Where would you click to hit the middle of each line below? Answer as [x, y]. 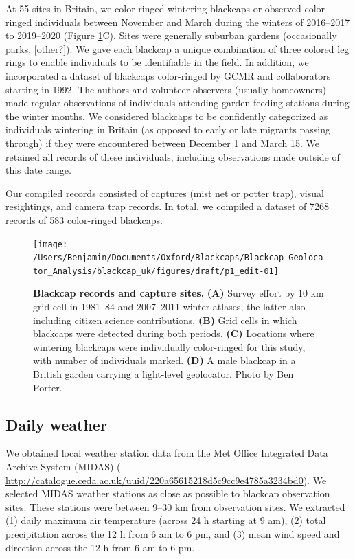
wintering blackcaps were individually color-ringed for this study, [169, 346]
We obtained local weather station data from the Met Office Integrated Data [167, 453]
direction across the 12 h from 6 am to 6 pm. [100, 547]
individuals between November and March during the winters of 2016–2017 [192, 22]
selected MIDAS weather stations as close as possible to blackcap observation [168, 493]
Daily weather [56, 424]
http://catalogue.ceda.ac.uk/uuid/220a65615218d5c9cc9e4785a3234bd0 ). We [166, 480]
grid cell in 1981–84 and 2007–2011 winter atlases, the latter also [169, 307]
